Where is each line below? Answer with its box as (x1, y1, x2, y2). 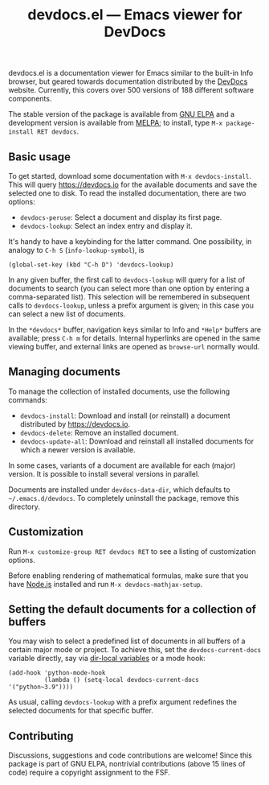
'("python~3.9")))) (8, 683, 74, 692)
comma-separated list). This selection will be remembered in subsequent (8, 292, 251, 301)
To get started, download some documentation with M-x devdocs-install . (8, 171, 251, 180)
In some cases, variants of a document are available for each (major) (8, 461, 236, 470)
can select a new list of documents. (8, 309, 126, 319)
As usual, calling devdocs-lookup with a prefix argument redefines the (8, 697, 237, 707)
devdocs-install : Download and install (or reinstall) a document (19, 411, 230, 420)
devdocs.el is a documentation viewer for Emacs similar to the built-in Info (8, 68, 254, 78)
